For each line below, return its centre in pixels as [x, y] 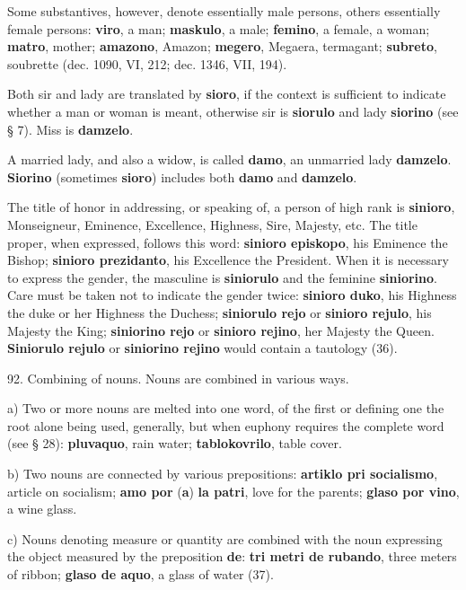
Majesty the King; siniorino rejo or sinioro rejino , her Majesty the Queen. [221, 330]
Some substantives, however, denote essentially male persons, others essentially [224, 11]
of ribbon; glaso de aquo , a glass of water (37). [141, 574]
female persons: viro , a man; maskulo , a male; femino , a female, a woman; [219, 28]
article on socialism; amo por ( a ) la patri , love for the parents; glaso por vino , [233, 491]
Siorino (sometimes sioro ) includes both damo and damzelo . [182, 176]
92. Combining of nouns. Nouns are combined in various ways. [178, 378]
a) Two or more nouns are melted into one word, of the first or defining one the [226, 408]
